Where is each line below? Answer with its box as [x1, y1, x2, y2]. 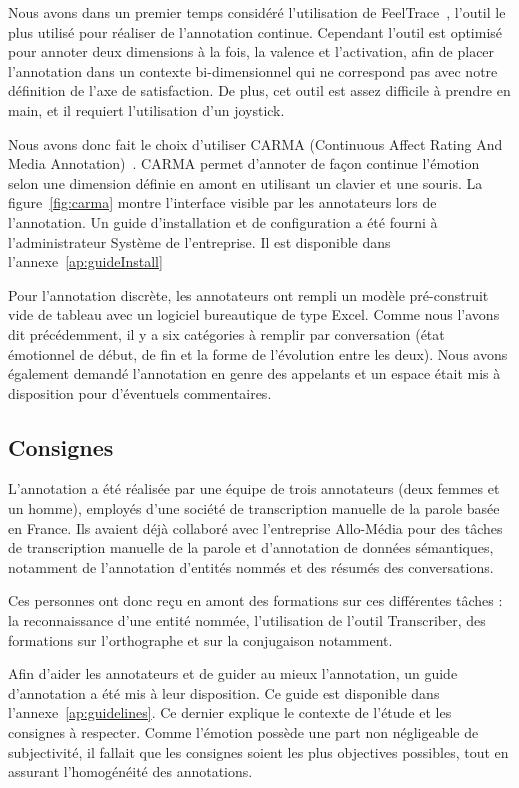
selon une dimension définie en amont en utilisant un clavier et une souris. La [8, 172, 483, 193]
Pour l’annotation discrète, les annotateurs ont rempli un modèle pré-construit [8, 284, 489, 305]
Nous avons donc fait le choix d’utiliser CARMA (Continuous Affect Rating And [8, 133, 503, 154]
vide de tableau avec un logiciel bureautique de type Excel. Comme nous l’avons [8, 304, 500, 325]
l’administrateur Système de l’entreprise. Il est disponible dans [8, 231, 391, 252]
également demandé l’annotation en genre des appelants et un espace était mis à [8, 363, 501, 384]
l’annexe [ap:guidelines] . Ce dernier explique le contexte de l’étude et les [8, 702, 452, 723]
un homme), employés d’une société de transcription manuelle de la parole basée [8, 498, 500, 519]
